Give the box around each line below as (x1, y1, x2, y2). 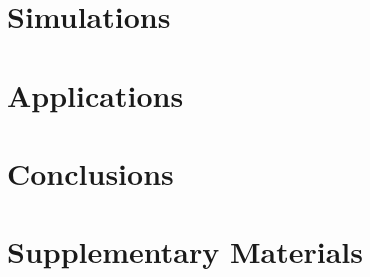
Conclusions (7, 152, 174, 193)
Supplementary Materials (7, 231, 363, 272)
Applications (7, 74, 184, 115)
